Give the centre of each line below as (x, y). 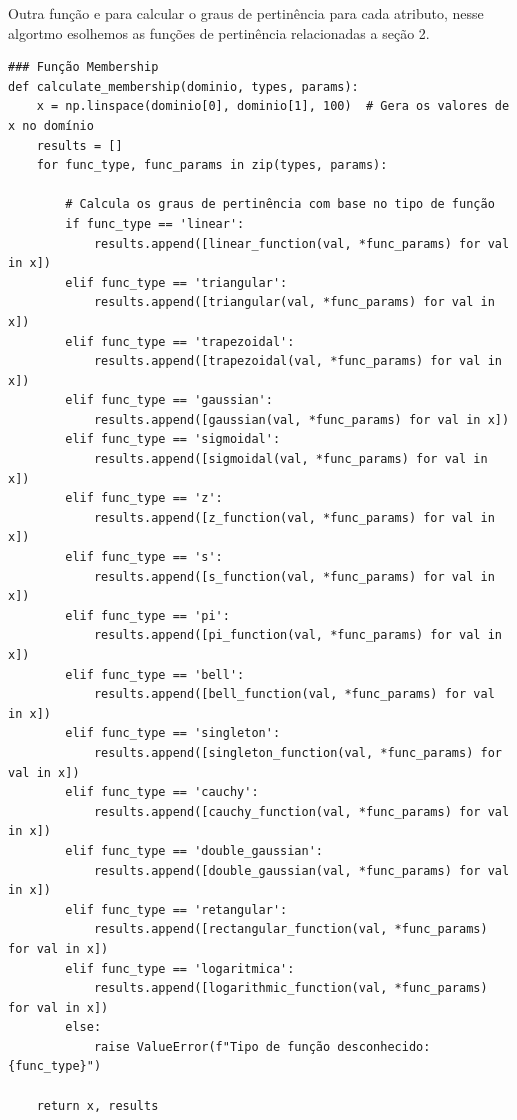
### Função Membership (83, 67)
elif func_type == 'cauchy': (162, 792)
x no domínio (51, 125)
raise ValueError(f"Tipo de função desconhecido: (262, 1046)
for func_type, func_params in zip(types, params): (212, 165)
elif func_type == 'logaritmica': (180, 968)
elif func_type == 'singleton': (173, 733)
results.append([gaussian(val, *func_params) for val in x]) (301, 419)
